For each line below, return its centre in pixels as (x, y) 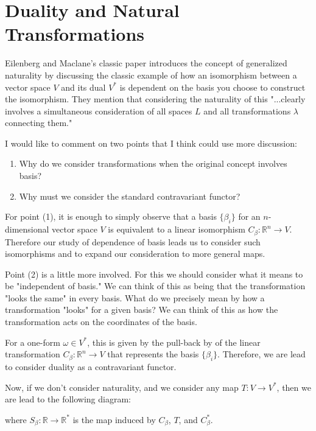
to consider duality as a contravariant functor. (91, 367)
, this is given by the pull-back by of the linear (174, 342)
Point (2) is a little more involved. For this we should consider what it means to (154, 274)
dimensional (27, 229)
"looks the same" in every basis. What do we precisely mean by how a (135, 297)
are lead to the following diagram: (68, 399)
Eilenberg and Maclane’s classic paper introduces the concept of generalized (146, 63)
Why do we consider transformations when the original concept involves (153, 163)
